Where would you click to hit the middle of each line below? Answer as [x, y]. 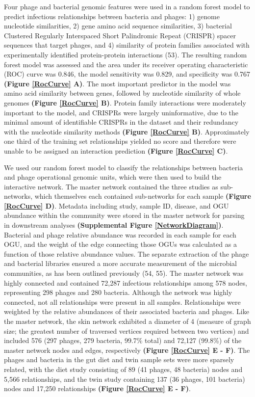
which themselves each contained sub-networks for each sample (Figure [143, 196]
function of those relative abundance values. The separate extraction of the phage [127, 253]
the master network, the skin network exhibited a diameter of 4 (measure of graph [127, 321]
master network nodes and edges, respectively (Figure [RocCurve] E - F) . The [127, 350]
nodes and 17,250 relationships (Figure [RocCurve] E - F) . [97, 388]
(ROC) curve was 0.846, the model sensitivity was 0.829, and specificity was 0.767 [127, 74]
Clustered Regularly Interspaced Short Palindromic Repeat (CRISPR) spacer [120, 35]
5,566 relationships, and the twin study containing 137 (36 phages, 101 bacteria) [125, 379]
